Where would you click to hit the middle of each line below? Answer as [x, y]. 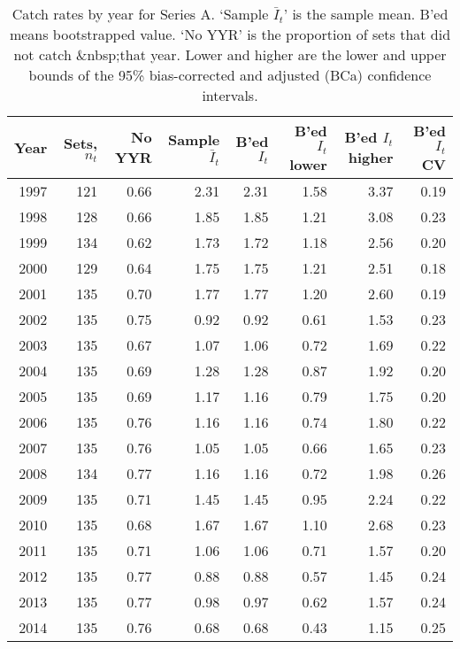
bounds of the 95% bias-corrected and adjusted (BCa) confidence [230, 75]
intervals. [230, 95]
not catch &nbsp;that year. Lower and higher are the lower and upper [230, 54]
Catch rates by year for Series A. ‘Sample [140, 14]
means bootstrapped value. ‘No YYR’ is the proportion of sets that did [230, 34]
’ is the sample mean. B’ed [366, 14]
